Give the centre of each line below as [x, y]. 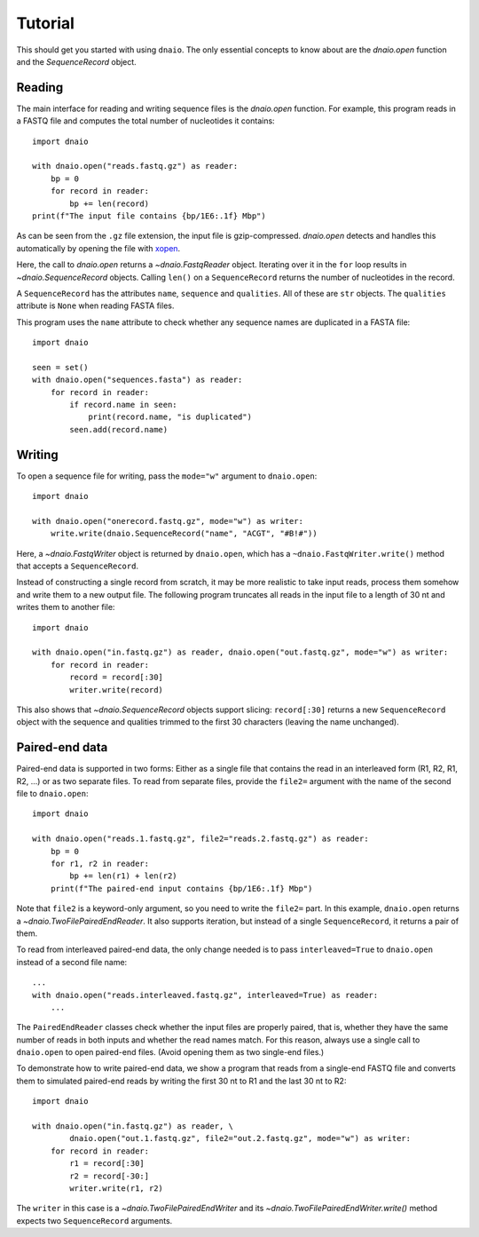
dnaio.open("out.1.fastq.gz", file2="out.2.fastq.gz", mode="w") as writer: [240, 1138]
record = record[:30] [117, 678]
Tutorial [46, 23]
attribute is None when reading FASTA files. [95, 305]
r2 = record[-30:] [110, 1176]
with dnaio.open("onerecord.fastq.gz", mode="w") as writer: [168, 521]
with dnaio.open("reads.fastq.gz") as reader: [135, 166]
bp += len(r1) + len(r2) [123, 876]
